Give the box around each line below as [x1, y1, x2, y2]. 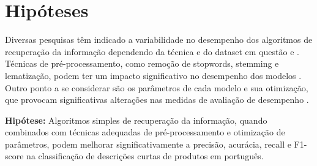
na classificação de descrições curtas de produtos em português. [26, 149, 264, 162]
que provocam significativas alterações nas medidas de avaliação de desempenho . [5, 93, 309, 106]
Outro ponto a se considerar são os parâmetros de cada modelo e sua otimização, [5, 81, 308, 94]
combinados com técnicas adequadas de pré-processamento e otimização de [5, 126, 285, 138]
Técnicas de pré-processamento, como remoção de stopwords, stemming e [5, 57, 279, 70]
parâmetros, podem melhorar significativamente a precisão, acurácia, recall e [5, 137, 291, 150]
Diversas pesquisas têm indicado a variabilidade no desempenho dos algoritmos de [5, 33, 313, 46]
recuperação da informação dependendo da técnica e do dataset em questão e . [5, 45, 299, 58]
